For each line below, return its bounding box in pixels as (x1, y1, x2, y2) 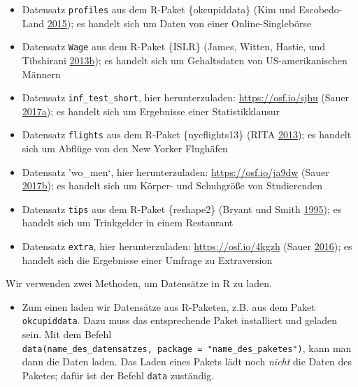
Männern (22, 66, 61, 81)
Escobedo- (299, 2, 343, 16)
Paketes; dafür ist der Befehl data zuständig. (22, 367, 215, 382)
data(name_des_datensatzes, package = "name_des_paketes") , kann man (22, 340, 352, 355)
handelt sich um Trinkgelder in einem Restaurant (22, 215, 234, 230)
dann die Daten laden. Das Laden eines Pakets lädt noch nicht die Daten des (22, 354, 352, 369)
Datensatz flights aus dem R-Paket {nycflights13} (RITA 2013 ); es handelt (22, 127, 352, 142)
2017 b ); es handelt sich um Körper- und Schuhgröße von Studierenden (22, 178, 323, 193)
